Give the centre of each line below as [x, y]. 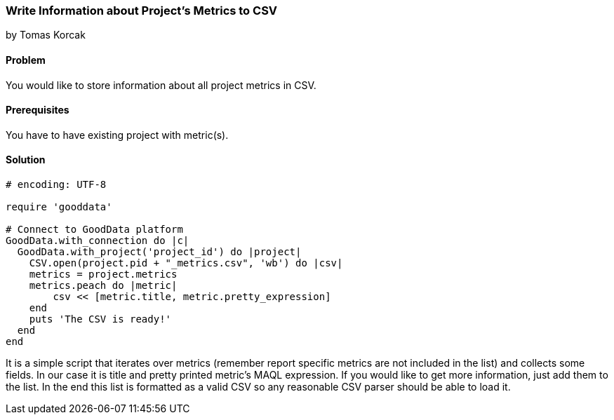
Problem [26, 60]
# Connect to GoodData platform [94, 230]
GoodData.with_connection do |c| [98, 241]
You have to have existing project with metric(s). [117, 135]
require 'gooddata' [59, 207]
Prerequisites [38, 110]
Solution [26, 160]
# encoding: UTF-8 [56, 185]
